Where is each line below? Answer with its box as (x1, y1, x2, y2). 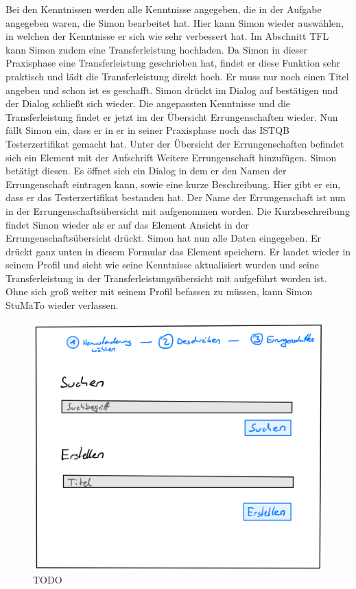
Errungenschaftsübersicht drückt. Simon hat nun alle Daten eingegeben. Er (5, 231, 321, 245)
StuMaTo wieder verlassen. (5, 298, 119, 312)
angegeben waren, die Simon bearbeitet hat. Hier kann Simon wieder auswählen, (5, 15, 344, 30)
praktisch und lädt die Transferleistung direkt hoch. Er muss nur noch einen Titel (5, 69, 349, 83)
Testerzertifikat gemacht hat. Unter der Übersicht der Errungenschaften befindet (5, 136, 344, 150)
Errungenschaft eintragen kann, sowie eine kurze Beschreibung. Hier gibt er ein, (5, 176, 341, 191)
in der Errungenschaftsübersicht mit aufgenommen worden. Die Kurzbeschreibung (5, 203, 350, 218)
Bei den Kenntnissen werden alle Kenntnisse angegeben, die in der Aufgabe (5, 2, 322, 16)
